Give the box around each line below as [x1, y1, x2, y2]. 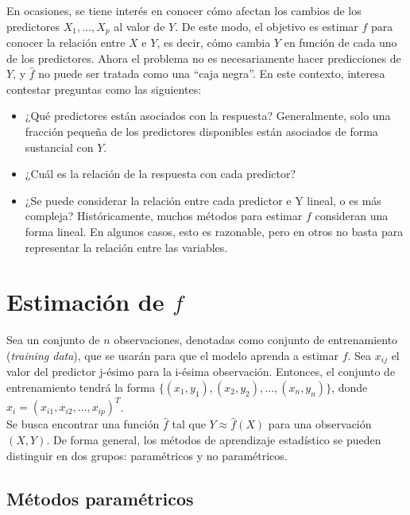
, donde [331, 378, 368, 395]
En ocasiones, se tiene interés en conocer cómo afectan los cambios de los [6, 2, 362, 18]
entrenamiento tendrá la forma [6, 378, 156, 395]
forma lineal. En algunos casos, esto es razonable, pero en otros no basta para [25, 223, 404, 239]
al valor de [114, 17, 165, 34]
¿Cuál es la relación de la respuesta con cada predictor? [25, 165, 296, 182]
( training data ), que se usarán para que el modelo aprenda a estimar [6, 347, 338, 363]
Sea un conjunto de [6, 331, 100, 348]
